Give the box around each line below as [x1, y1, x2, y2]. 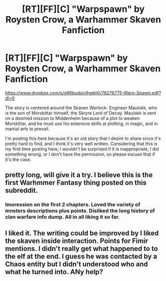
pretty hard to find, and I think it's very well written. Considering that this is [5, 140, 158, 147]
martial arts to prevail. [5, 125, 50, 132]
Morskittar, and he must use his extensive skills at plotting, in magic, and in [5, 120, 158, 126]
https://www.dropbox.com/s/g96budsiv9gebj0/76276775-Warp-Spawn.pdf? [5, 90, 161, 96]
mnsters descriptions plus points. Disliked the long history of [5, 207, 155, 214]
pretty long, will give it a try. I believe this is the [5, 171, 153, 179]
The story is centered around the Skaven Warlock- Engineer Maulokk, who [5, 105, 158, 111]
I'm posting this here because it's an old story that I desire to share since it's [5, 135, 161, 141]
